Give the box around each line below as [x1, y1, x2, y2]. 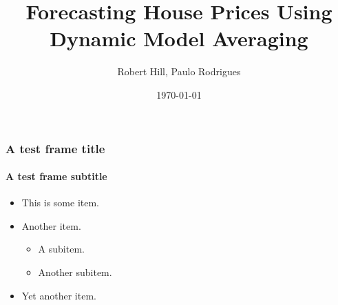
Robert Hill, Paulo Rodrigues [117, 64, 241, 79]
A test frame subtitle [6, 169, 107, 184]
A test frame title [6, 139, 105, 157]
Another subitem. [38, 265, 112, 279]
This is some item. [21, 195, 99, 210]
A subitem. [38, 242, 85, 256]
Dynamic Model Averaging [50, 24, 308, 52]
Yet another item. [21, 288, 96, 302]
